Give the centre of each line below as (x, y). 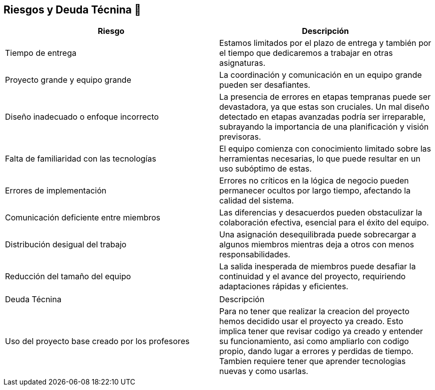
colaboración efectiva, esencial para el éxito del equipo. (324, 223)
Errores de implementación (56, 191)
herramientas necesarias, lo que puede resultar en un (320, 159)
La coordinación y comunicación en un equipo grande (321, 75)
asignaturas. (242, 63)
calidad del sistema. (257, 201)
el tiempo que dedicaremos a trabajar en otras (306, 53)
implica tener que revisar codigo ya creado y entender (321, 331)
